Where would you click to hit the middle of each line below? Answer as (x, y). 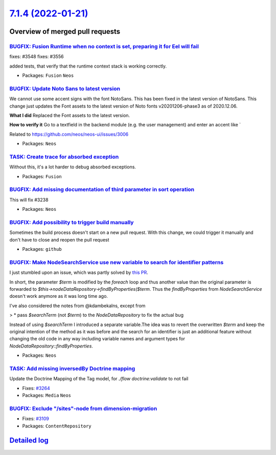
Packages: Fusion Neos (48, 75)
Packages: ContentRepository (57, 426)
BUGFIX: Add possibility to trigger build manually (72, 223)
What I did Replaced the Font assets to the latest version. (70, 116)
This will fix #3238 (29, 200)
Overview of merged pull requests (65, 31)
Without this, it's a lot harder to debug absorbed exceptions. (73, 167)
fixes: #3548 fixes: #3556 (37, 57)
